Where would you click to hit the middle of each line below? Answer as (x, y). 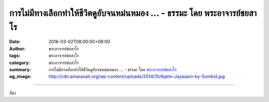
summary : (20, 69)
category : (20, 63)
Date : (15, 42)
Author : (17, 49)
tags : (15, 56)
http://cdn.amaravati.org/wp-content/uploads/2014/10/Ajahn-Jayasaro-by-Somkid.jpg (137, 77)
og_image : (20, 77)
